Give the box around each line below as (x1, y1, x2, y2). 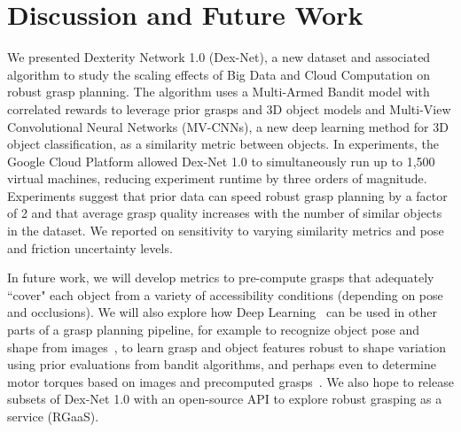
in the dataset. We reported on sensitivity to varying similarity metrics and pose (7, 221, 444, 240)
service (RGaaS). (7, 407, 99, 425)
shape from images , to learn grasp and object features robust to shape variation (7, 337, 446, 356)
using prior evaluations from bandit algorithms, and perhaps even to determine (7, 355, 436, 374)
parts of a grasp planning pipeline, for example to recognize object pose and (7, 320, 420, 339)
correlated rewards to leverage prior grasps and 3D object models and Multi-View (7, 99, 451, 118)
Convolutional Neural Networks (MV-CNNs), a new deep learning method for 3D (7, 117, 449, 135)
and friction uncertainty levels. (7, 238, 173, 257)
